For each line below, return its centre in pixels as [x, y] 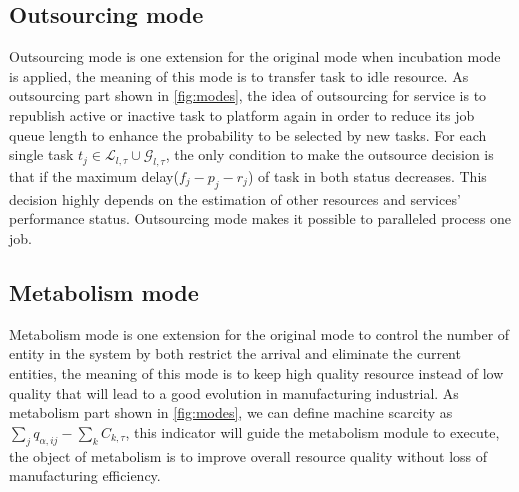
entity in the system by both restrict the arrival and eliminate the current [235, 353]
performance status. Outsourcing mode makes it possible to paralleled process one [260, 218]
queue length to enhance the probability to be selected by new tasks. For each [248, 134]
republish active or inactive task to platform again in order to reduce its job [242, 114]
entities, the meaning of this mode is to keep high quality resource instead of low [256, 372]
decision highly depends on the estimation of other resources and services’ [235, 198]
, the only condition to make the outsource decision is [329, 154]
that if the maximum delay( [94, 175]
